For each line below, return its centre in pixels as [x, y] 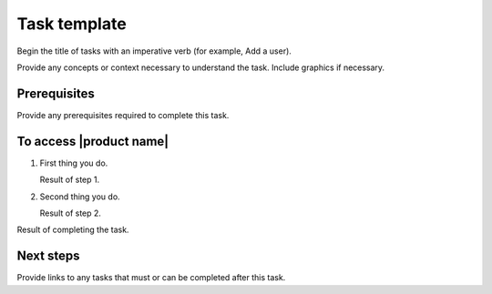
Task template [72, 24]
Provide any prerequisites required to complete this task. [123, 115]
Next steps [48, 256]
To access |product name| [93, 141]
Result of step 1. [70, 180]
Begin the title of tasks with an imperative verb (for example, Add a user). [154, 51]
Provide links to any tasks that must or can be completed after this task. [151, 278]
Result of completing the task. [73, 230]
